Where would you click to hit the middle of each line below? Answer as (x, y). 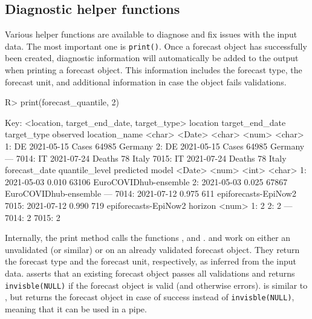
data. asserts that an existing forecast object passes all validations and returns (150, 273)
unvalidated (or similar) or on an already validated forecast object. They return (152, 249)
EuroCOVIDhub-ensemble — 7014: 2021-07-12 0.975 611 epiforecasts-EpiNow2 (151, 193)
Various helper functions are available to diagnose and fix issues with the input (151, 34)
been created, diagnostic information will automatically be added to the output (152, 58)
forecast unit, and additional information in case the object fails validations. (146, 81)
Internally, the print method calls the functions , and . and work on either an (148, 238)
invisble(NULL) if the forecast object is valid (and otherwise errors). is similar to (156, 285)
